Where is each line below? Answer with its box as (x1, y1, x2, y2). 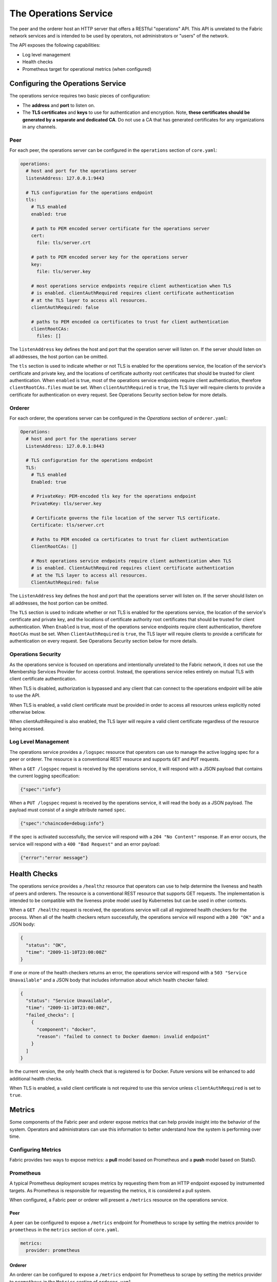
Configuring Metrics (9, 1146, 62, 1153)
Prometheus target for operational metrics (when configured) (22, 66, 152, 72)
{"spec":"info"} (20, 787, 62, 792)
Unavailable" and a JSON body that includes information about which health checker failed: (9, 977, 209, 983)
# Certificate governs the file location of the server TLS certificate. (31, 515, 221, 520)
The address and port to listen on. (22, 102, 95, 108)
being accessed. (9, 726, 45, 732)
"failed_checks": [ (26, 1012, 75, 1018)
